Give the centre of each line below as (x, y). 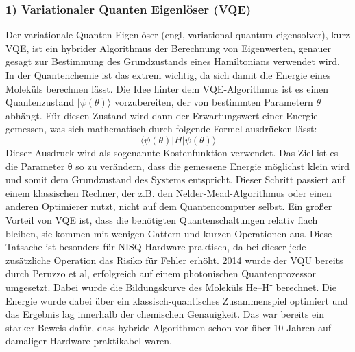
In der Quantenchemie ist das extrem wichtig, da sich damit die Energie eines (168, 75)
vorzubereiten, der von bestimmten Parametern (213, 102)
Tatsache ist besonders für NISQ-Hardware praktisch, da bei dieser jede (156, 247)
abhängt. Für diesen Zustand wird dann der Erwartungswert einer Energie (162, 115)
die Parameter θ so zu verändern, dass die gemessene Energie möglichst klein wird (178, 166)
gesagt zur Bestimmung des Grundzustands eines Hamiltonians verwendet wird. (173, 61)
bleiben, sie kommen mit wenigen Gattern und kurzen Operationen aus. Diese (169, 233)
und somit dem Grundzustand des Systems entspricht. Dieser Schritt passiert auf (175, 179)
